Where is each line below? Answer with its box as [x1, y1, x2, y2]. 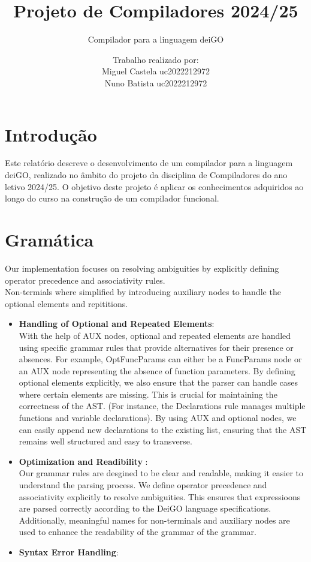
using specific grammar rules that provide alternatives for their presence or [19, 341, 294, 353]
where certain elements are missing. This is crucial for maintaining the [19, 387, 277, 400]
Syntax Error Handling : [19, 546, 119, 558]
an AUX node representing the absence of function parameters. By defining [19, 364, 295, 377]
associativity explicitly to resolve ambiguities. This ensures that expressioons [19, 490, 301, 503]
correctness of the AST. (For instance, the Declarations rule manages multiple [19, 399, 306, 412]
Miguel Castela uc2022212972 [101, 65, 210, 77]
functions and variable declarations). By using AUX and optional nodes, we [19, 411, 297, 424]
